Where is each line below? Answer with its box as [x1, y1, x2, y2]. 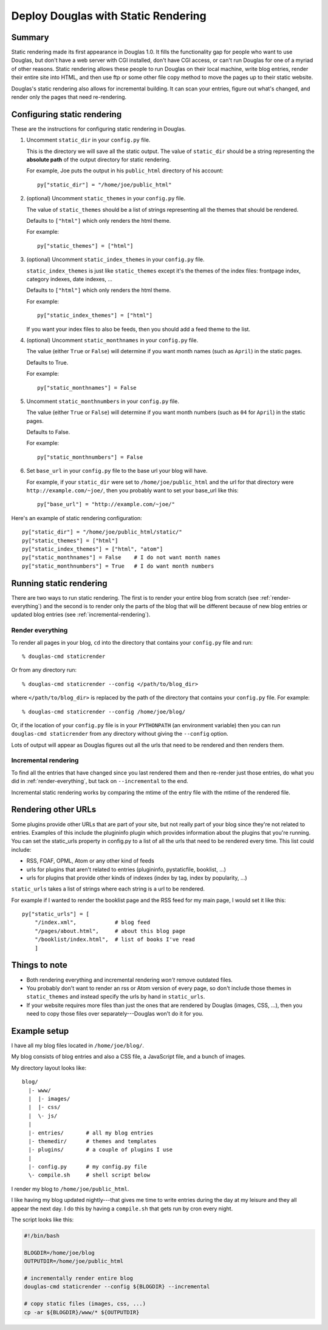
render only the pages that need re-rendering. [11, 93, 127, 101]
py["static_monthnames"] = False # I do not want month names [22, 554, 221, 561]
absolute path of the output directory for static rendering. [26, 156, 171, 163]
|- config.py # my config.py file [28, 1163, 147, 1170]
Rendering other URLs [11, 804, 97, 815]
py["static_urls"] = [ [22, 911, 90, 918]
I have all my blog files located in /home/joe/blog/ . [11, 1042, 145, 1049]
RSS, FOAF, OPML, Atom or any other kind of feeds [26, 857, 154, 864]
